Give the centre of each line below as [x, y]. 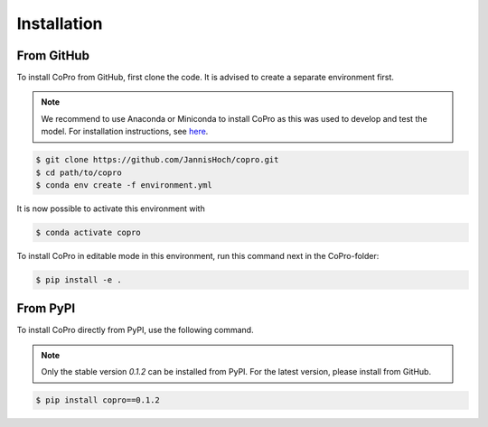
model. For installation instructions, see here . [125, 132]
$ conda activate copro [89, 232]
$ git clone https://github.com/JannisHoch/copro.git [157, 160]
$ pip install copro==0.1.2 [98, 400]
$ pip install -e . [79, 279]
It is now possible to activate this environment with [111, 209]
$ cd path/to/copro [79, 172]
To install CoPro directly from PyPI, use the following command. [135, 330]
